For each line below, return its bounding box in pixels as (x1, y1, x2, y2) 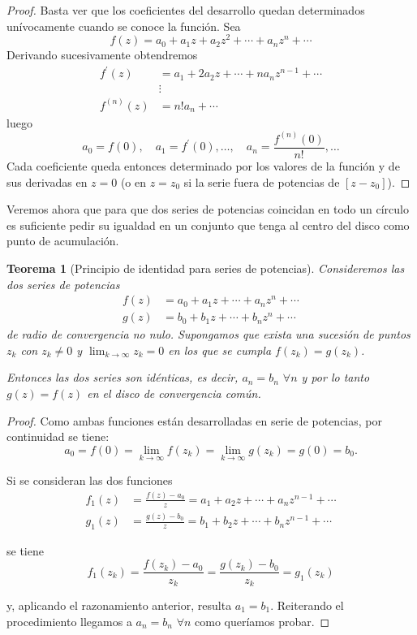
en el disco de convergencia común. (87, 384, 261, 401)
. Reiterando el (270, 597, 344, 613)
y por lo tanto (301, 369, 370, 386)
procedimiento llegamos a (6, 612, 132, 629)
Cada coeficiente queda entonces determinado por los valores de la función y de (6, 157, 400, 174)
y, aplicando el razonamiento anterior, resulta (6, 597, 232, 613)
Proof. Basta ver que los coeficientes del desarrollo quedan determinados (6, 2, 365, 18)
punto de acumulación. (6, 232, 119, 249)
